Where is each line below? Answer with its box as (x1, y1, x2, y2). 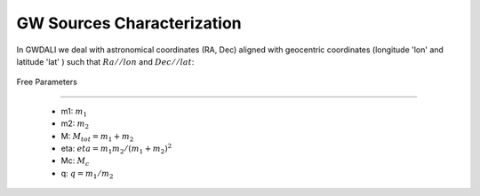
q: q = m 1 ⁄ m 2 (60, 168, 114, 181)
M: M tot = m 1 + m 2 (60, 130, 134, 144)
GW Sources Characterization (16, 13, 242, 33)
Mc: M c (60, 155, 90, 169)
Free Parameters (16, 76, 77, 88)
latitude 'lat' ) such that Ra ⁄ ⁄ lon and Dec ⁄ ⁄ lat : (16, 56, 195, 67)
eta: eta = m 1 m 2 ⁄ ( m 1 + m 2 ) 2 (60, 142, 172, 155)
